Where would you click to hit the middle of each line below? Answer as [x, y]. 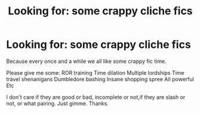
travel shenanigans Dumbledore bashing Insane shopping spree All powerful [100, 79]
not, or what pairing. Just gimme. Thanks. [57, 103]
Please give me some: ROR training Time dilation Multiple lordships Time [95, 72]
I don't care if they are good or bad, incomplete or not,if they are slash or [96, 97]
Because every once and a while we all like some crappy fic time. [86, 61]
